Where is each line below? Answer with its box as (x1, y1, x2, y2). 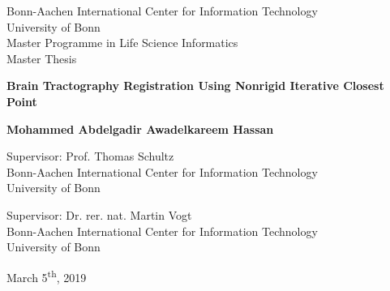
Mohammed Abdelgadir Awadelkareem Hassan (6, 120, 274, 137)
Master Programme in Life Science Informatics (6, 34, 238, 51)
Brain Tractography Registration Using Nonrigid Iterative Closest (6, 77, 384, 94)
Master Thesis (6, 49, 77, 66)
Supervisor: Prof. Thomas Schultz (6, 148, 174, 165)
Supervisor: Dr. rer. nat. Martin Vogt (6, 206, 192, 223)
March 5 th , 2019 (6, 266, 87, 285)
